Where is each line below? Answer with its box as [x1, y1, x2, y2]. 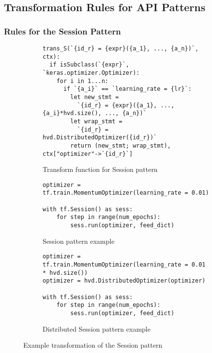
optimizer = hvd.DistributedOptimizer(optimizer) [43, 277, 206, 285]
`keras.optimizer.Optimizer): [43, 69, 140, 76]
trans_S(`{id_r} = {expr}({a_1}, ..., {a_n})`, [43, 45, 199, 52]
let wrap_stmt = [70, 118, 122, 125]
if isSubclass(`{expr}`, [49, 61, 129, 68]
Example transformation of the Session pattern [23, 340, 163, 350]
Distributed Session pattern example [43, 323, 151, 334]
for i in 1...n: [56, 77, 109, 84]
